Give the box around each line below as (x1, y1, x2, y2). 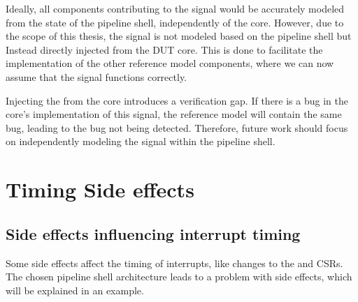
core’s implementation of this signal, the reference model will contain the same (6, 107, 342, 121)
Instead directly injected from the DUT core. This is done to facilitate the (6, 42, 323, 56)
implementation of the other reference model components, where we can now (6, 56, 334, 70)
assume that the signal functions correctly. (6, 69, 187, 84)
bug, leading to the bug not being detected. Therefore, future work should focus (6, 120, 348, 135)
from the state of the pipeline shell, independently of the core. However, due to (6, 15, 344, 29)
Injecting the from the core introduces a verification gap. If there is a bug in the (6, 93, 348, 107)
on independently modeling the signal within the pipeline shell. (6, 134, 275, 149)
